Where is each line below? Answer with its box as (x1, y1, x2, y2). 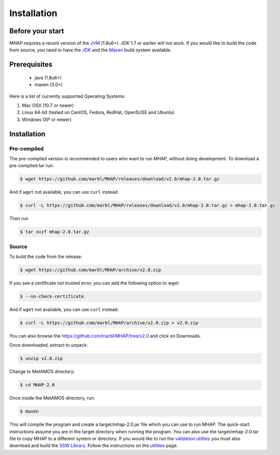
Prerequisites (9, 60, 52, 69)
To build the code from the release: (9, 253, 83, 259)
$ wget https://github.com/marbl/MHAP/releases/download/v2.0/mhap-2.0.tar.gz (20, 176, 219, 182)
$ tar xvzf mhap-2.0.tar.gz (20, 229, 89, 235)
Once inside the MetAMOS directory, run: (9, 395, 95, 401)
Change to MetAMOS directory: (9, 368, 75, 375)
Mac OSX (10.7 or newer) (22, 102, 74, 108)
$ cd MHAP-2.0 (20, 382, 55, 388)
